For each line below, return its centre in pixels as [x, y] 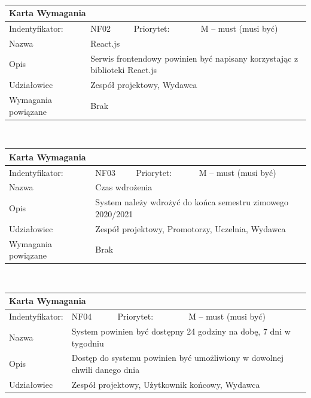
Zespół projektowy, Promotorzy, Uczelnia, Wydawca [190, 228]
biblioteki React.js [124, 70]
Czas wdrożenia [124, 187]
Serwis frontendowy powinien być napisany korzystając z [194, 58]
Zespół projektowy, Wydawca [144, 85]
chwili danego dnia [106, 369]
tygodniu [88, 343]
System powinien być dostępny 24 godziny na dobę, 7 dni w [181, 331]
